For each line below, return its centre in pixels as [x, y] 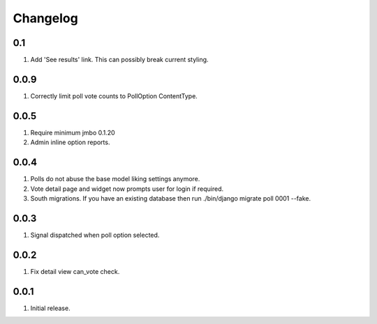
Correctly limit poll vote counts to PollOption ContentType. [114, 96]
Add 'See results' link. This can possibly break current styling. [119, 60]
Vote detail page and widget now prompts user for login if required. [127, 189]
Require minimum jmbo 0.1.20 [73, 132]
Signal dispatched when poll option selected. [95, 235]
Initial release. [50, 308]
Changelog [45, 18]
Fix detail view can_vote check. [75, 271]
